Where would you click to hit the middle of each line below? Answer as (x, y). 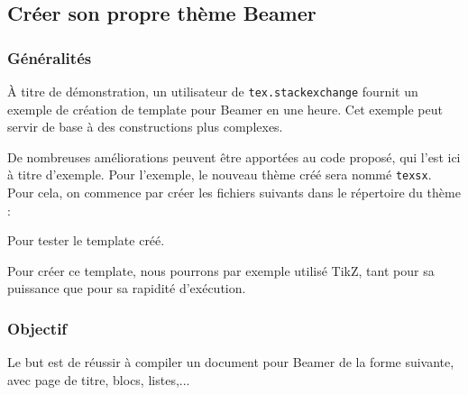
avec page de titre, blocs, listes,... (99, 379)
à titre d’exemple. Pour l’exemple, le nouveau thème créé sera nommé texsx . (220, 175)
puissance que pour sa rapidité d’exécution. (127, 288)
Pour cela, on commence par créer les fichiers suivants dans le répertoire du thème (234, 193)
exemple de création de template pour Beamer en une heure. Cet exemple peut (225, 109)
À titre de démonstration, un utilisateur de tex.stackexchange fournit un (213, 91)
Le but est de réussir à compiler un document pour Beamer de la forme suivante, (231, 362)
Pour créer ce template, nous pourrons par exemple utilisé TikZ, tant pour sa (221, 270)
